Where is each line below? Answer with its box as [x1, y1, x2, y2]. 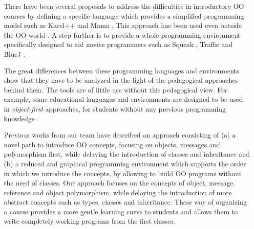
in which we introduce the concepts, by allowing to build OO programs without [4, 168, 242, 178]
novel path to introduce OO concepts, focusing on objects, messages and [4, 139, 220, 149]
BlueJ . [4, 48, 25, 59]
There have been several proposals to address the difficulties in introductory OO [4, 1, 244, 11]
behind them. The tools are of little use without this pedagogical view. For [4, 84, 228, 94]
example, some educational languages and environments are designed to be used [4, 94, 243, 104]
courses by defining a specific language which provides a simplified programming [4, 10, 244, 21]
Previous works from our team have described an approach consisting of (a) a [4, 130, 236, 140]
